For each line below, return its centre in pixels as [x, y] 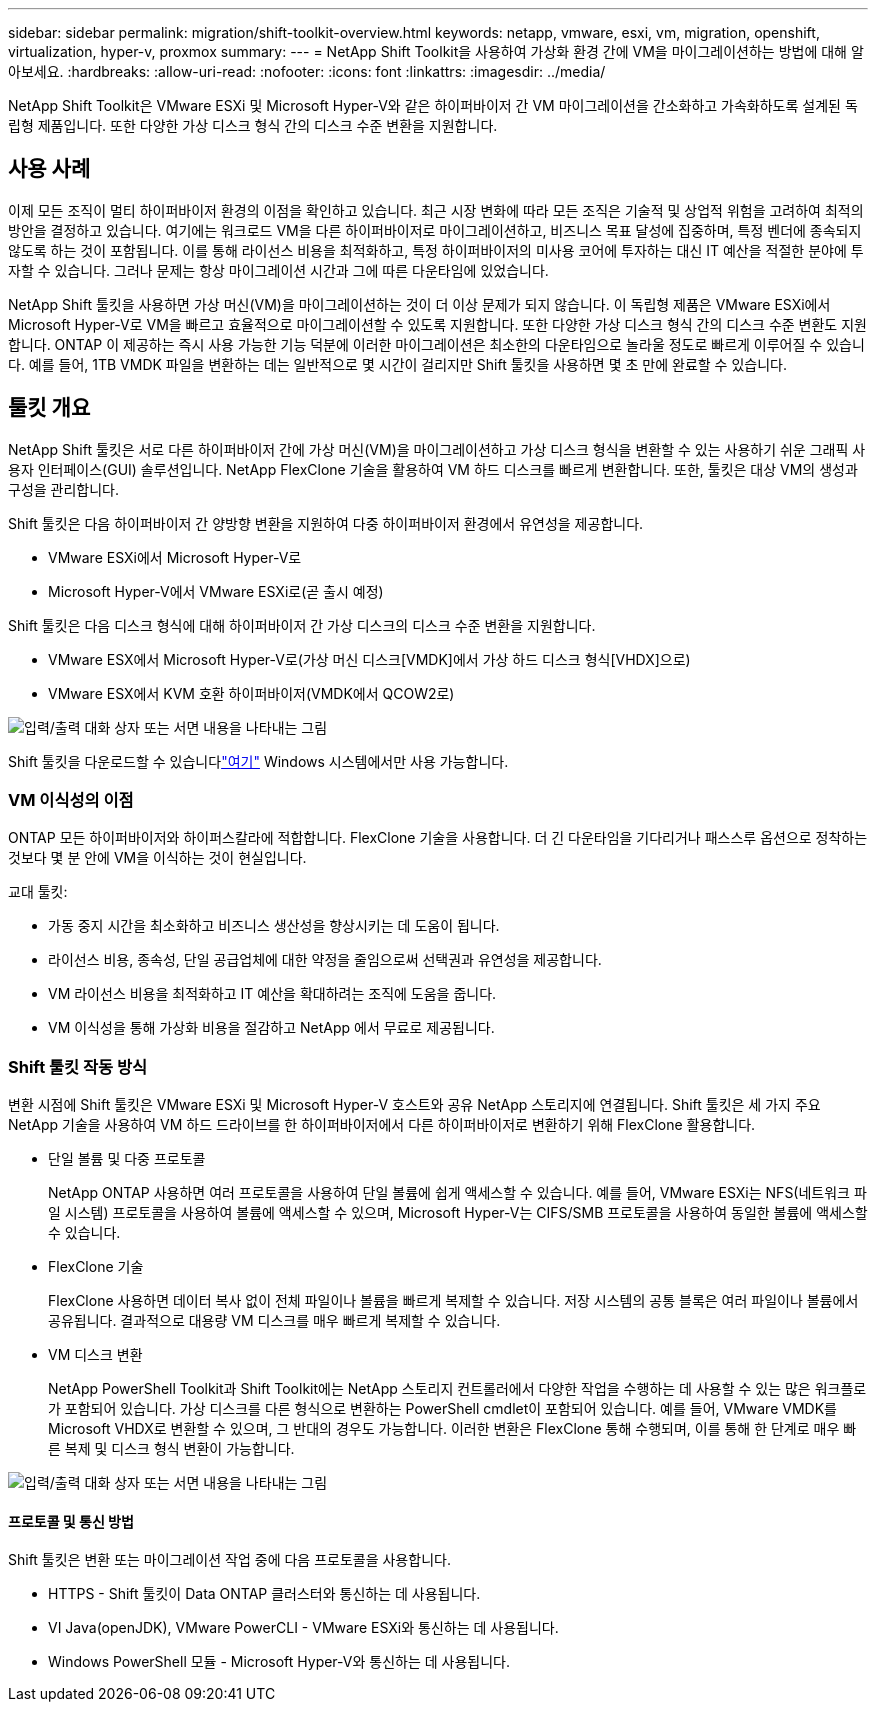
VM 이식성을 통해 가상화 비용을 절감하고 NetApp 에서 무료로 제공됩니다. [271, 1028]
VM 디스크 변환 [95, 1355]
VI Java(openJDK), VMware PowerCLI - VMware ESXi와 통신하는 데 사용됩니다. [303, 1628]
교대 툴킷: [38, 892]
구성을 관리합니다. [64, 489]
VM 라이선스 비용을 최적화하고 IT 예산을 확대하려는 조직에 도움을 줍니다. [272, 994]
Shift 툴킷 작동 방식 [78, 1066]
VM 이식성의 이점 [71, 800]
